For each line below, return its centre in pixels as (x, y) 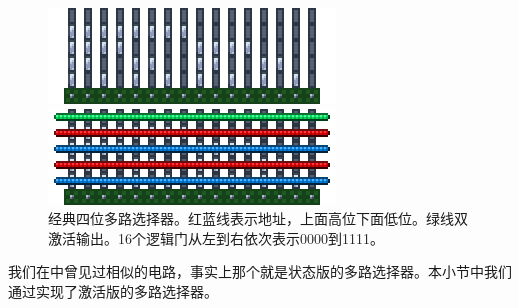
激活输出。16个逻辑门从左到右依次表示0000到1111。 (216, 237)
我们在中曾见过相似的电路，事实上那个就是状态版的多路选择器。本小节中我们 (260, 271)
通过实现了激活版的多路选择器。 (113, 290)
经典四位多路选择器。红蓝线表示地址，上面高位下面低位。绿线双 (258, 218)
